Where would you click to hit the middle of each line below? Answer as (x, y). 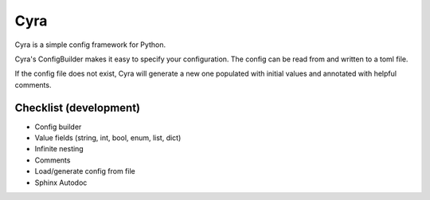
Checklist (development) (78, 108)
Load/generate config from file (85, 171)
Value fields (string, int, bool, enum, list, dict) (108, 138)
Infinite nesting (59, 149)
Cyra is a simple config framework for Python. (90, 45)
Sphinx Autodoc (61, 182)
